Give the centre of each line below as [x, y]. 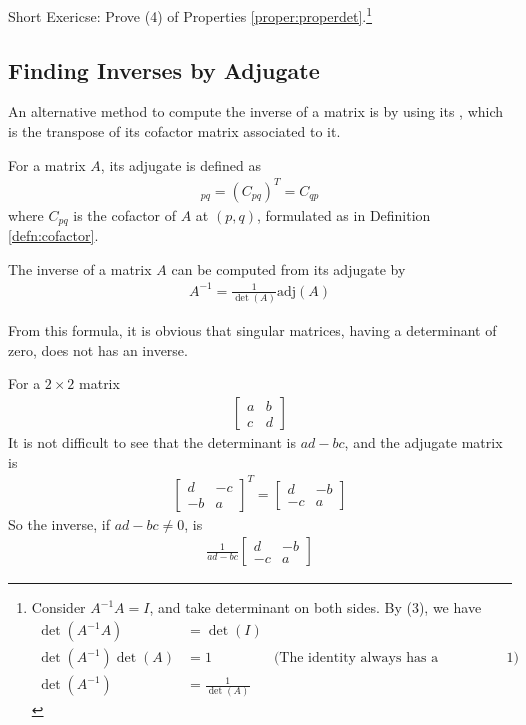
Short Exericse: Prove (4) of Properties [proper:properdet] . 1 [190, 14]
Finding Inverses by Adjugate [164, 69]
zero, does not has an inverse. [98, 349]
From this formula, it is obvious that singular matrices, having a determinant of [252, 330]
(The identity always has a [356, 658]
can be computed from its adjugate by [288, 268]
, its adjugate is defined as [180, 164]
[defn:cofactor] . [53, 235]
